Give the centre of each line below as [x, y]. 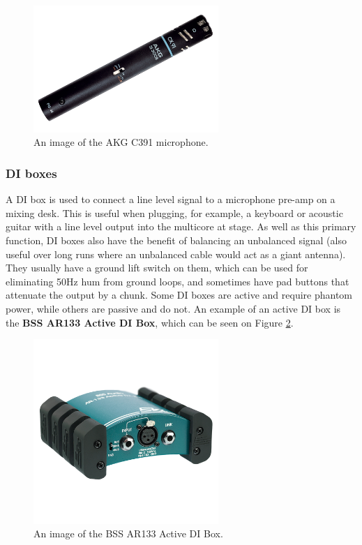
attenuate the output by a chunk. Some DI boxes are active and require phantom [179, 295]
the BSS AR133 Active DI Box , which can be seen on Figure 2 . [150, 322]
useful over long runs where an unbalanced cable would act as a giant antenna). [176, 254]
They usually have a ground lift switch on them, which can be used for [157, 268]
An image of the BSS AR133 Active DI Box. [128, 533]
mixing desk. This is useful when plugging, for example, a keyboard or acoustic [174, 212]
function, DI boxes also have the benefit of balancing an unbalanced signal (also [176, 240]
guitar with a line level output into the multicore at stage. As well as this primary [181, 226]
